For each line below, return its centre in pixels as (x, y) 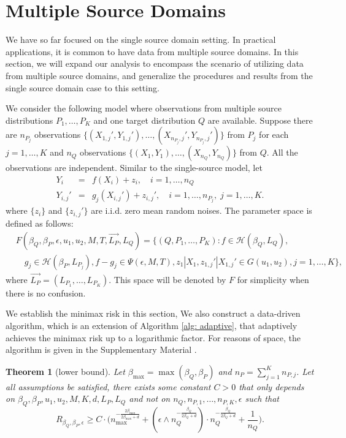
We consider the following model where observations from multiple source (144, 108)
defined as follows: (40, 223)
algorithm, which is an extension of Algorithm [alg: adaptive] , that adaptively (152, 325)
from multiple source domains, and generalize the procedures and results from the (159, 75)
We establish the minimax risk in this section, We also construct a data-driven (153, 313)
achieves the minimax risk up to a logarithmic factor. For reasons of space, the (153, 337)
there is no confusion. (46, 293)
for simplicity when (273, 279)
